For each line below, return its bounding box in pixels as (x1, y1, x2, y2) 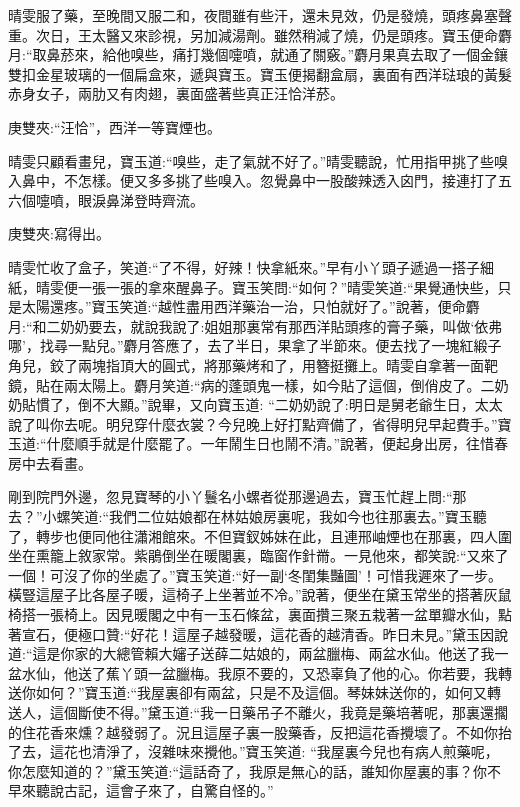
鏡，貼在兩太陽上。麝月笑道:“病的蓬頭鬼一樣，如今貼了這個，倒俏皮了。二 (8, 374, 495, 395)
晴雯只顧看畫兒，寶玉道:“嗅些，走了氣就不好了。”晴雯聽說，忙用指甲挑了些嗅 (8, 150, 509, 171)
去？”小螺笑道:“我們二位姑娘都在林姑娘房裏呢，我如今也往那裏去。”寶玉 (8, 506, 473, 527)
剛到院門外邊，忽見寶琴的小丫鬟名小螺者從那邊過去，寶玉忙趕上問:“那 (8, 486, 467, 507)
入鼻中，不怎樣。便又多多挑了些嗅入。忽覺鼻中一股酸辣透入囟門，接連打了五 (8, 170, 512, 191)
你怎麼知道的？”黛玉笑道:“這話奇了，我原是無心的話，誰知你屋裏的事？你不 (8, 760, 502, 781)
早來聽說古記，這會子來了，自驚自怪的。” (8, 780, 274, 801)
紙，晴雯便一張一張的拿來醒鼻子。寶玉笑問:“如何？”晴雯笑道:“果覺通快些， (8, 276, 498, 297)
